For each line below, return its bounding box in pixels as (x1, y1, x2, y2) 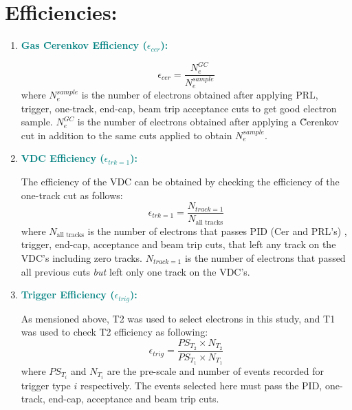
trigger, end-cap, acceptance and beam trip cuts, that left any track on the (21, 237, 336, 252)
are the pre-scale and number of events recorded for (107, 363, 324, 378)
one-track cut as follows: (21, 187, 123, 202)
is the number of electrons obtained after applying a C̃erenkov (77, 114, 339, 129)
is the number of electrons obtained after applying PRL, (81, 88, 318, 102)
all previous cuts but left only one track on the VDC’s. (21, 264, 250, 278)
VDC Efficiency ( (21, 151, 104, 165)
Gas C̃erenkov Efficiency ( (21, 38, 147, 52)
